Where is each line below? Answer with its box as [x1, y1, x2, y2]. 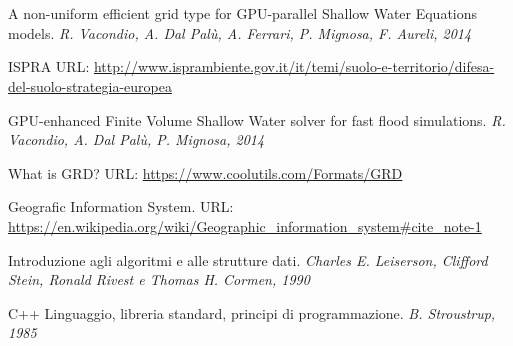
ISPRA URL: [8, 56, 90, 77]
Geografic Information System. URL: [8, 196, 234, 217]
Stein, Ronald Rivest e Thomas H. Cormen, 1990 [8, 269, 310, 290]
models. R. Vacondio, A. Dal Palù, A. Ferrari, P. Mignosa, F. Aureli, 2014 [8, 22, 472, 43]
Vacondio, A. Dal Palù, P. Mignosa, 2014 [8, 129, 265, 150]
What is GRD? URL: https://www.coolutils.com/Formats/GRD [8, 162, 403, 183]
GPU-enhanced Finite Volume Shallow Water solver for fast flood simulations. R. [8, 109, 506, 130]
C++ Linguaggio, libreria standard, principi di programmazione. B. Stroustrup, [8, 302, 496, 323]
